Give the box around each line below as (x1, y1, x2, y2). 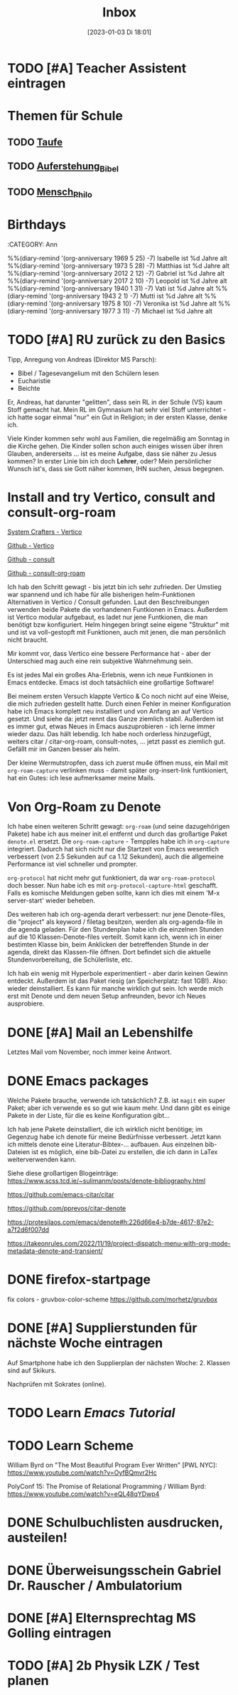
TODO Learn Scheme (7, 1437, 134, 1453)
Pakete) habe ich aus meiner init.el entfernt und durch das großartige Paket (7, 829, 227, 839)
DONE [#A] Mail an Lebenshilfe (7, 1024, 193, 1040)
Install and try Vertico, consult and (7, 489, 215, 505)
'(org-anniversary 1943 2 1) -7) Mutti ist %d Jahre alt (48, 291, 203, 300)
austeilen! (7, 1529, 67, 1546)
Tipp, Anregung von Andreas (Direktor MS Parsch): (7, 355, 157, 363)
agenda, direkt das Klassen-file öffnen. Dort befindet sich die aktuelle (7, 948, 211, 957)
